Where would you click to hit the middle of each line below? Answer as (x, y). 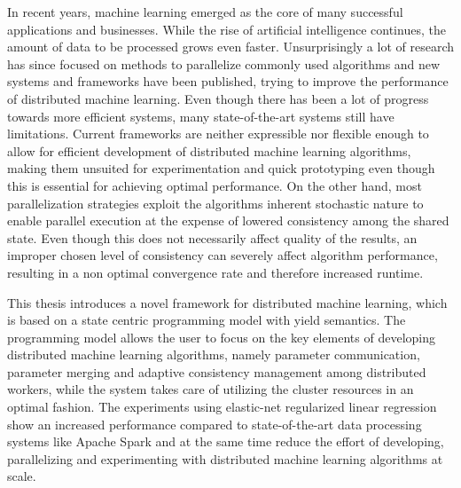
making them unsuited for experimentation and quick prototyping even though (221, 168)
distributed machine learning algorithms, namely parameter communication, (214, 354)
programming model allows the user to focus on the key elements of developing (221, 337)
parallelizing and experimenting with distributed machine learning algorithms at (225, 458)
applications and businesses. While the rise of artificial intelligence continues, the (227, 29)
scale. (22, 476)
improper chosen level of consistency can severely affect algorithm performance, (223, 255)
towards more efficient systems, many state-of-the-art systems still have (201, 116)
